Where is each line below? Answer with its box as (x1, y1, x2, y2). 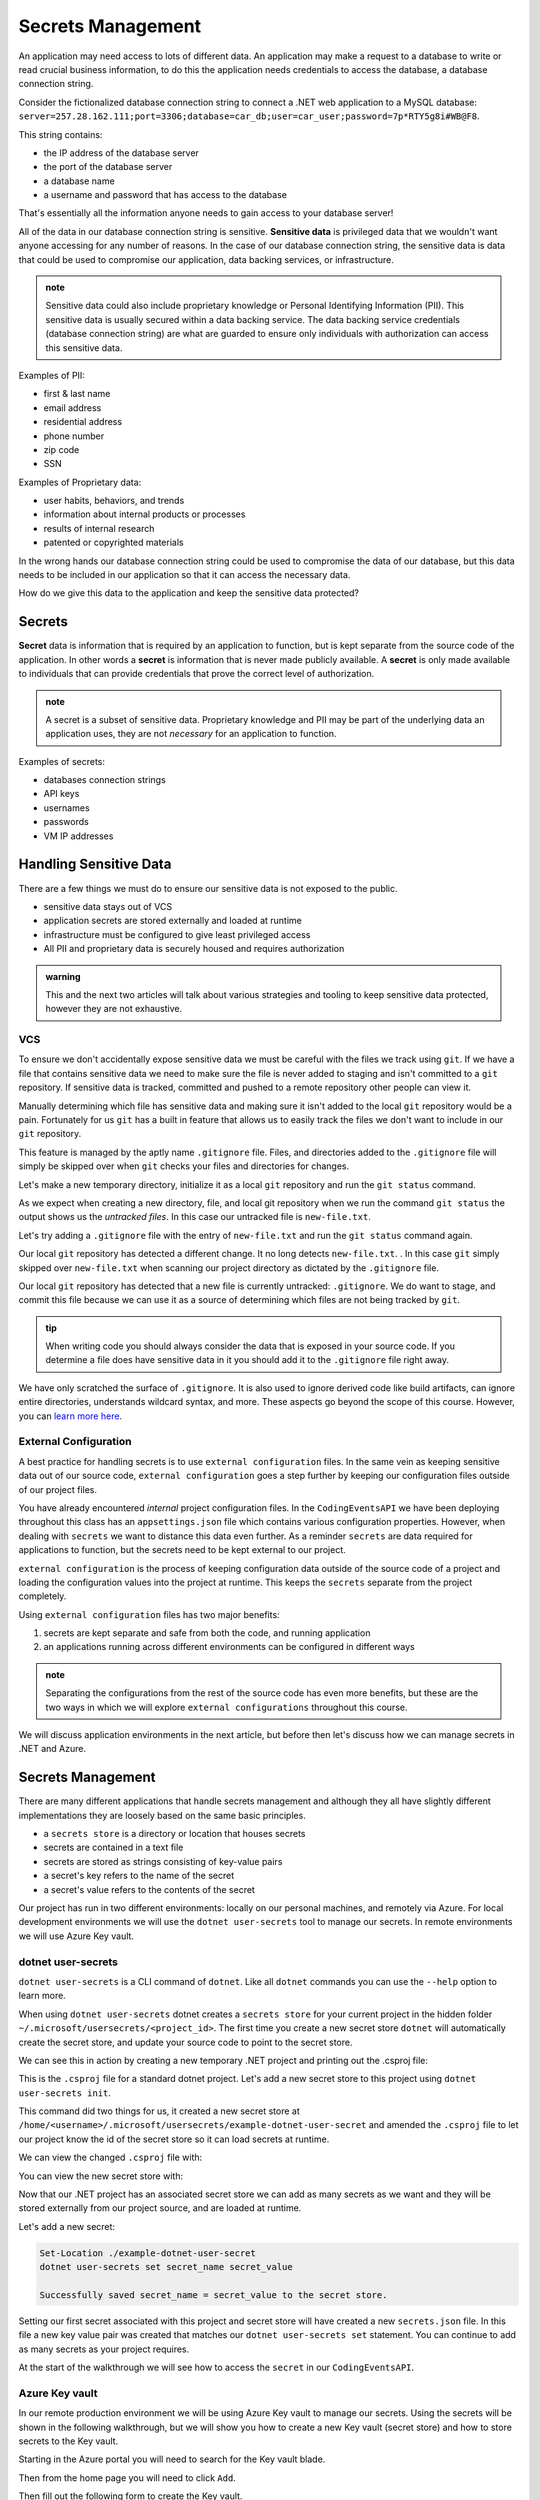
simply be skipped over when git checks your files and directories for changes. (18, 1160, 350, 1172)
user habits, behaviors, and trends (43, 495, 185, 507)
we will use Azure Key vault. (18, 1930, 135, 1942)
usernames (43, 801, 90, 814)
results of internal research (43, 522, 155, 534)
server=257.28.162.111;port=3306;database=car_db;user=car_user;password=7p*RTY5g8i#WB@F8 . (18, 110, 480, 122)
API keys (43, 788, 80, 800)
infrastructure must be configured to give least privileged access (43, 928, 311, 940)
